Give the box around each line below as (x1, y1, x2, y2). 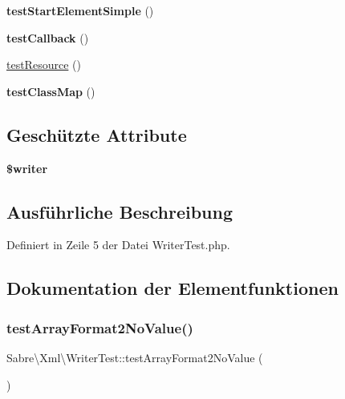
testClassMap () (6, 83, 95, 99)
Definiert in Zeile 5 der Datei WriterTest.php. (6, 236, 230, 253)
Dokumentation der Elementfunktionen (6, 276, 339, 300)
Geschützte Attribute (6, 122, 187, 147)
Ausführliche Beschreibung (6, 199, 233, 224)
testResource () (6, 56, 81, 73)
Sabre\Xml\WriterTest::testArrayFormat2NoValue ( (6, 349, 263, 365)
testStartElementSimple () (6, 2, 154, 18)
